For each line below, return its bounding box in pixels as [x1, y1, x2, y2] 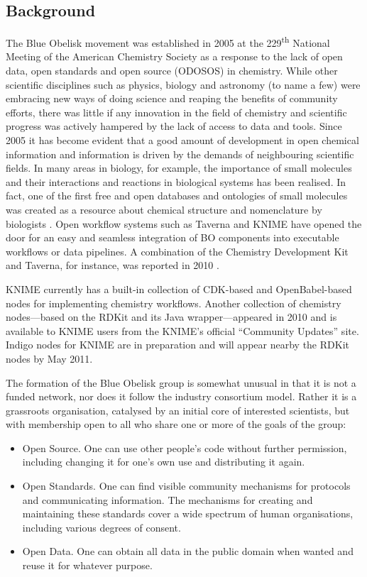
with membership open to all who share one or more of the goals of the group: [6, 417, 346, 432]
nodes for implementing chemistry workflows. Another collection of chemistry [6, 295, 341, 310]
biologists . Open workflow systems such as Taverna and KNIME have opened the [6, 216, 362, 231]
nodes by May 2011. [6, 351, 93, 366]
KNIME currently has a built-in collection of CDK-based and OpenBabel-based [6, 281, 352, 296]
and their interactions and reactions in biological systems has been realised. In [6, 174, 346, 189]
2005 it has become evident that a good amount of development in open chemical [6, 133, 359, 148]
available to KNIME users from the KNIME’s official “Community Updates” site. [6, 323, 359, 338]
